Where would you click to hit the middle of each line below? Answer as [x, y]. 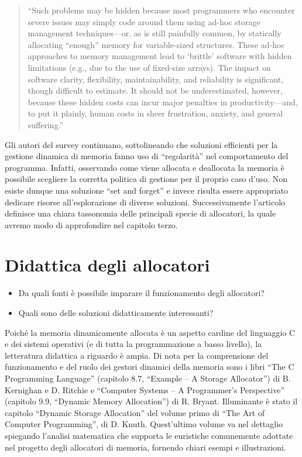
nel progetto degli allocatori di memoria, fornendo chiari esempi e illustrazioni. [145, 447]
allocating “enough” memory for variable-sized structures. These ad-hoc [156, 44]
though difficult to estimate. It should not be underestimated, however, [155, 90]
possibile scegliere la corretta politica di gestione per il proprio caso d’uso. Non [146, 179]
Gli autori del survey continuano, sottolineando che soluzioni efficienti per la [141, 144]
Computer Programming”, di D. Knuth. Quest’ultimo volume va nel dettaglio [144, 424]
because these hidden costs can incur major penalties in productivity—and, [163, 102]
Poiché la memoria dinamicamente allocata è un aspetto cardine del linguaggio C [150, 332]
